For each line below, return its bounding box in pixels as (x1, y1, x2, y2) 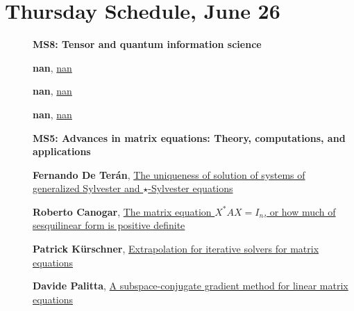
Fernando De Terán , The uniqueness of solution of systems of (33, 167, 305, 182)
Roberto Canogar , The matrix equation (33, 204, 212, 218)
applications (33, 144, 91, 159)
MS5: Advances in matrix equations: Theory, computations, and (33, 130, 346, 145)
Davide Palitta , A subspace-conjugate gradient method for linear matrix (33, 278, 348, 293)
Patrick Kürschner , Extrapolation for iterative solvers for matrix (33, 241, 319, 256)
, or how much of (264, 204, 336, 218)
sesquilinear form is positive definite (33, 218, 185, 232)
